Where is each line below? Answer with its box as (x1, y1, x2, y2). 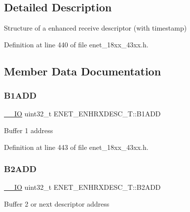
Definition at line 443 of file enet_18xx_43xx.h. (4, 141, 149, 152)
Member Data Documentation (4, 63, 161, 78)
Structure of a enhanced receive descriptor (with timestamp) (4, 23, 187, 33)
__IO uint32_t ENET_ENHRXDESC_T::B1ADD (4, 108, 161, 119)
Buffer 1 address (4, 125, 53, 135)
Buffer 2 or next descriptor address (4, 198, 110, 209)
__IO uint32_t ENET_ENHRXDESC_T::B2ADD (4, 182, 161, 192)
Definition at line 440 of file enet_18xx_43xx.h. (4, 39, 149, 49)
